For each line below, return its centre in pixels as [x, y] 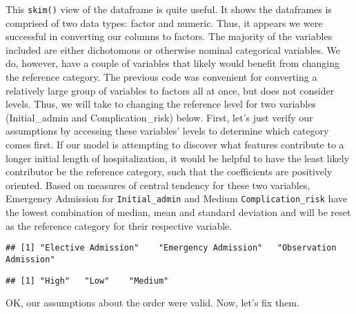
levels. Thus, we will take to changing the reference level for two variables [161, 104]
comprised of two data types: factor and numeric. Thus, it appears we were [164, 22]
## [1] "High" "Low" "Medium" [87, 281]
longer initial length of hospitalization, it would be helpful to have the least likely [178, 158]
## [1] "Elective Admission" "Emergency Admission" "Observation [171, 248]
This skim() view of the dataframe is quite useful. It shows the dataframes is [169, 9]
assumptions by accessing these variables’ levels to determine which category [167, 131]
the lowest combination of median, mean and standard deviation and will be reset [178, 212]
